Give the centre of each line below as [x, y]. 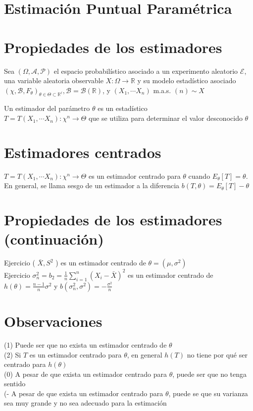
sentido [15, 384]
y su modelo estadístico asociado [187, 80]
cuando [199, 176]
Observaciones [53, 321]
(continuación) [54, 239]
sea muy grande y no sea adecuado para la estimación [85, 403]
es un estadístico [123, 108]
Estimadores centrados [83, 152]
